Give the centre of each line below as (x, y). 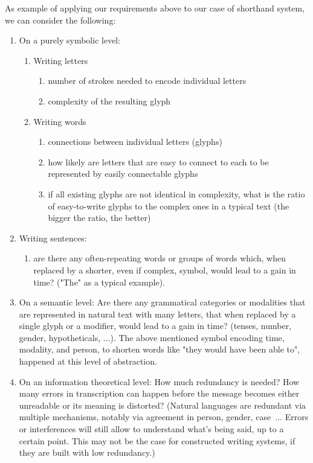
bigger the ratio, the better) (99, 218)
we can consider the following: (60, 20)
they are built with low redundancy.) (87, 452)
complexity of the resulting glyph (109, 101)
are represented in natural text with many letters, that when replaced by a (157, 314)
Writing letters (61, 60)
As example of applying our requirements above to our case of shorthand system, (155, 8)
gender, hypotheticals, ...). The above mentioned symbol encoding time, (152, 337)
